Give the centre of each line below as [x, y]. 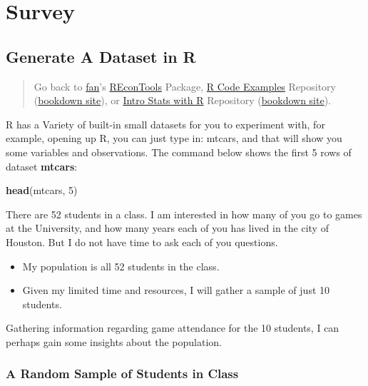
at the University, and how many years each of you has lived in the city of [167, 228]
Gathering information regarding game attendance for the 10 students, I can [173, 328]
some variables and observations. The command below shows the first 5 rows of [179, 152]
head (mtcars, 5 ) [42, 190]
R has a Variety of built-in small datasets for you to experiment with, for [165, 124]
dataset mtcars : [42, 166]
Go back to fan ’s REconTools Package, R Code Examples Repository [185, 86]
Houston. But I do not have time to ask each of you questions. [142, 242]
